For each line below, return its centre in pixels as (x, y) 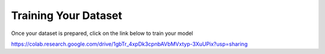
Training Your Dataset (67, 15)
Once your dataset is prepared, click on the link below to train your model (102, 33)
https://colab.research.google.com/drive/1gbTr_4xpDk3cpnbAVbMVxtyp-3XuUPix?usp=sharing (129, 44)
